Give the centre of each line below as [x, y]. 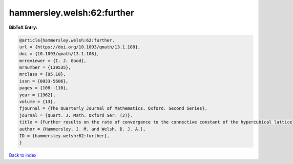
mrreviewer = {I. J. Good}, [53, 61]
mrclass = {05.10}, [42, 74]
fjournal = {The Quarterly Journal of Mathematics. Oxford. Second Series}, [113, 108]
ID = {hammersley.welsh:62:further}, [64, 136]
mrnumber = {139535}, [45, 68]
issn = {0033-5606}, [44, 81]
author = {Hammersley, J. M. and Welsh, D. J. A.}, [83, 129]
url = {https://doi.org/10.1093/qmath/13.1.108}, [80, 47]
